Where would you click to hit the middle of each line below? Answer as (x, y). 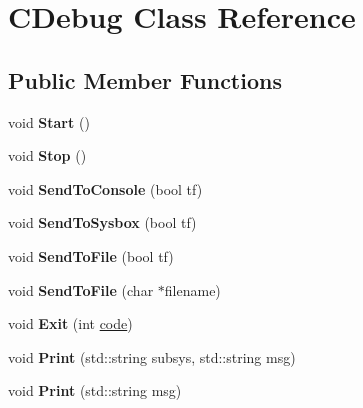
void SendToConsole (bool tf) (105, 188)
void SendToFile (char (81, 289)
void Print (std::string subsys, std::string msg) (152, 356)
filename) (192, 289)
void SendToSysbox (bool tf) (102, 222)
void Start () (49, 121)
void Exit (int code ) (70, 323)
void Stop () (47, 155)
